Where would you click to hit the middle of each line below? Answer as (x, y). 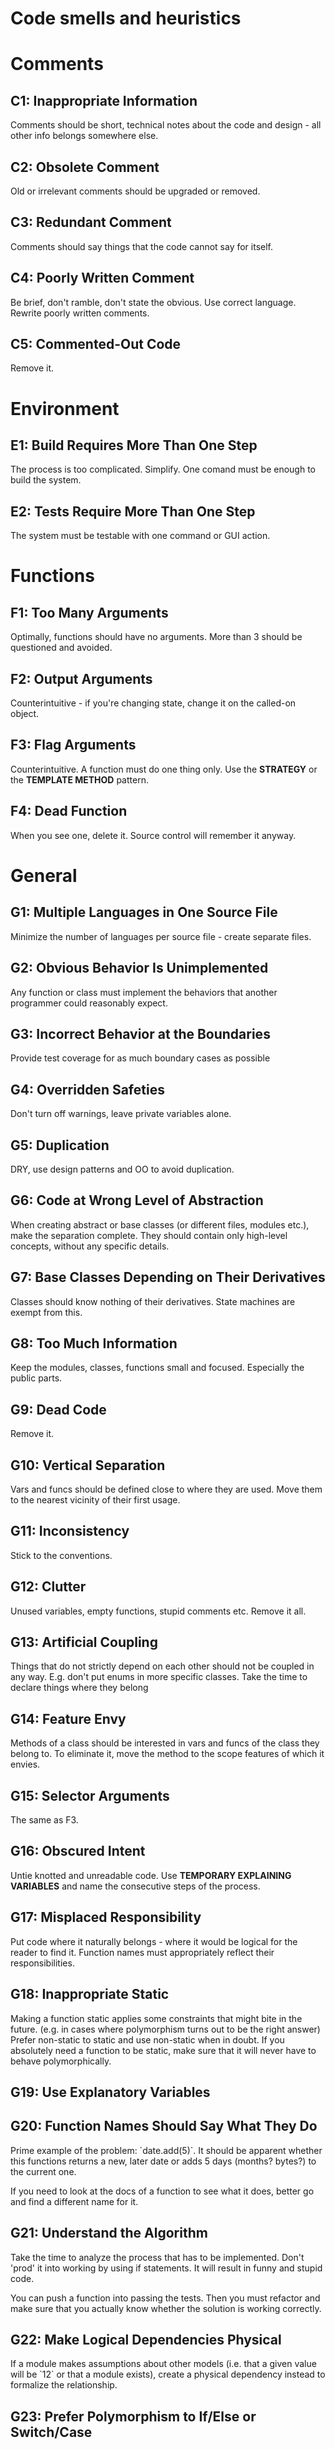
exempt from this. (46, 1312)
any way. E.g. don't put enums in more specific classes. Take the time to (159, 1677)
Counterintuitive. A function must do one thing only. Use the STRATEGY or (164, 769)
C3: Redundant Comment (91, 222)
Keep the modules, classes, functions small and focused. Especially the (157, 1368)
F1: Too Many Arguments (89, 612)
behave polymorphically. (61, 2061)
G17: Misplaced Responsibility (106, 1917)
